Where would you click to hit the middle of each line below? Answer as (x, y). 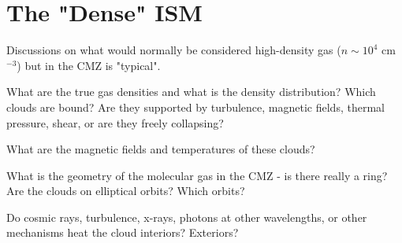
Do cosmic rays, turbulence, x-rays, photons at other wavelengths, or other (187, 217)
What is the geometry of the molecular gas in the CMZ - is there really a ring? (197, 175)
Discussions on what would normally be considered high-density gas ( (174, 50)
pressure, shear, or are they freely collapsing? (115, 122)
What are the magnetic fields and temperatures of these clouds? (161, 149)
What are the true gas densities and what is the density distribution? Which (191, 92)
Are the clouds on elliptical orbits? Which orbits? (126, 191)
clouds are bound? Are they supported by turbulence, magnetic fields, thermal (195, 107)
